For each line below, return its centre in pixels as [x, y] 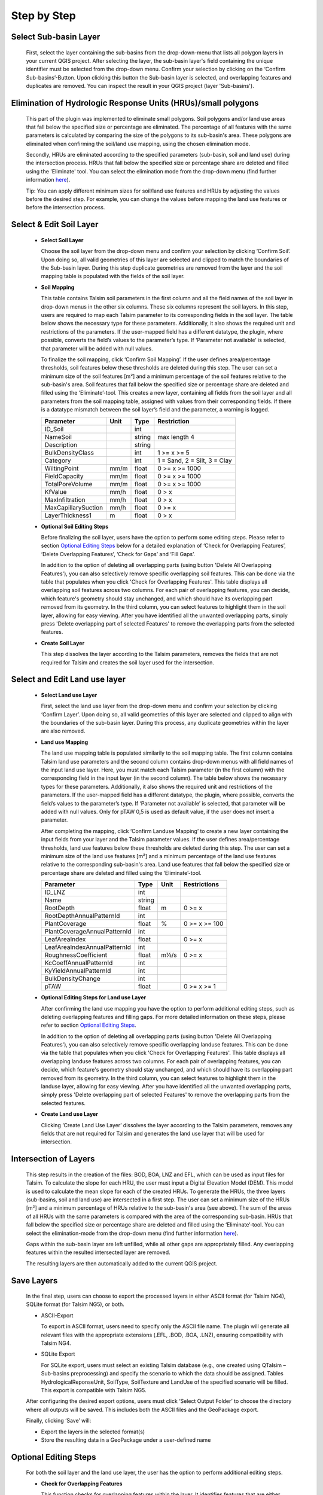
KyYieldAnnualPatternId [78, 971]
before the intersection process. [65, 208]
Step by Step [43, 16]
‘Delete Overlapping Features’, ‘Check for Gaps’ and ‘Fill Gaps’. [118, 554]
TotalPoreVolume [68, 484]
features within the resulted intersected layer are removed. [98, 1252]
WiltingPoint [62, 468]
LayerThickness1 [68, 515]
